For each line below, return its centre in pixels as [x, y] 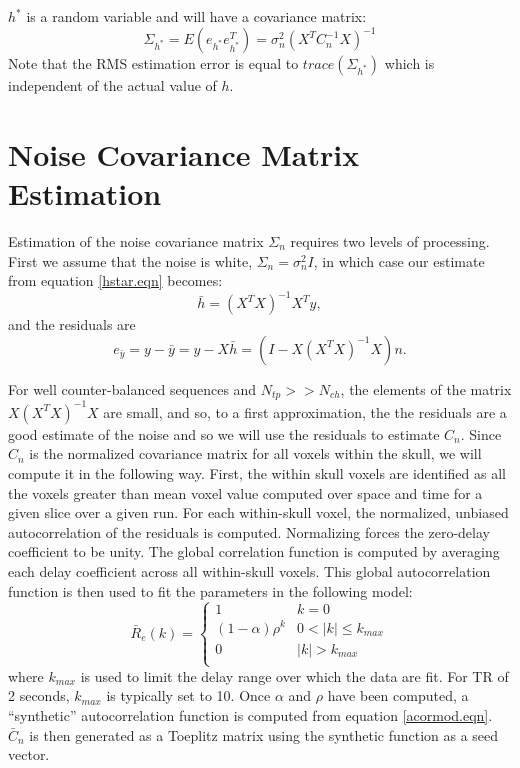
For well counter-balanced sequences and [132, 388]
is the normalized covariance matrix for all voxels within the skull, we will [255, 453]
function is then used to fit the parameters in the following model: [210, 590]
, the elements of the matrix [426, 388]
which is [409, 63]
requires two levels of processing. [390, 241]
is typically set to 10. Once [188, 695]
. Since [481, 433]
